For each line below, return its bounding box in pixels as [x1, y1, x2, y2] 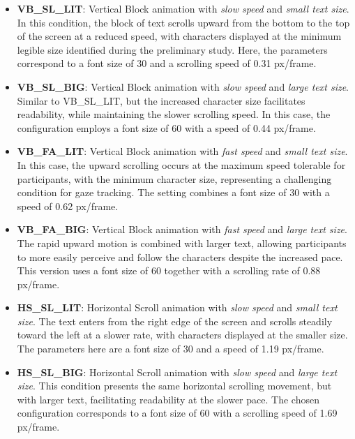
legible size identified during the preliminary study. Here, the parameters [17, 42, 328, 57]
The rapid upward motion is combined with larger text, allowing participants [17, 235, 347, 250]
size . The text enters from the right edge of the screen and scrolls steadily [17, 313, 333, 328]
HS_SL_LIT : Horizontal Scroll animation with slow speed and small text [17, 300, 338, 315]
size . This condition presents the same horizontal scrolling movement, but [17, 378, 332, 393]
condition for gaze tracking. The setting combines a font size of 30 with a [17, 185, 330, 200]
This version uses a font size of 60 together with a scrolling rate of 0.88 [17, 263, 321, 278]
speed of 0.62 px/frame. [17, 198, 119, 213]
